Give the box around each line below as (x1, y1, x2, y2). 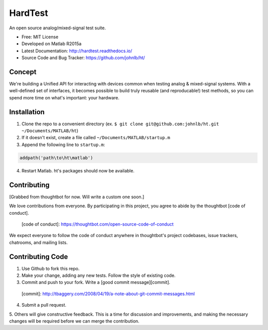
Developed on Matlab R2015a (21, 41, 82, 47)
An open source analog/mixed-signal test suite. (9, 25, 106, 31)
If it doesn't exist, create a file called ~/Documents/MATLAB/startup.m (21, 135, 171, 141)
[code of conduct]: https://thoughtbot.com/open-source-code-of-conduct (21, 221, 174, 227)
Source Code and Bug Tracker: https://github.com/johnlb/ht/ (21, 55, 145, 61)
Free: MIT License (21, 34, 59, 40)
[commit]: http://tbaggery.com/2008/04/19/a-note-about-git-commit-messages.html (21, 291, 195, 297)
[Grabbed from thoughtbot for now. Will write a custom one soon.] (9, 194, 144, 200)
